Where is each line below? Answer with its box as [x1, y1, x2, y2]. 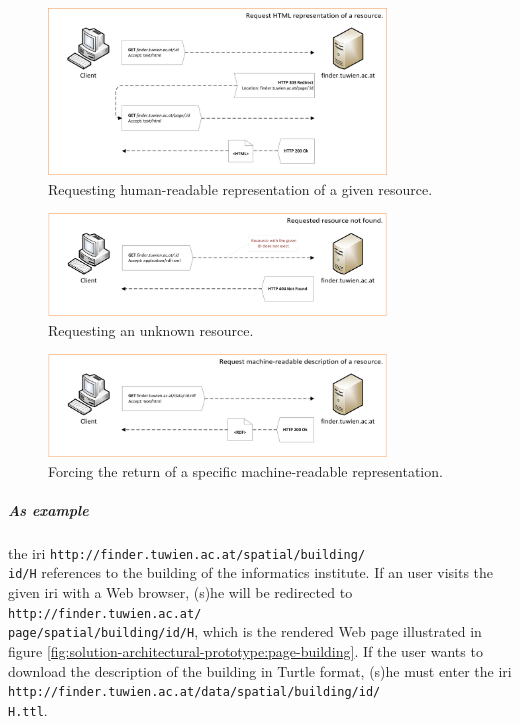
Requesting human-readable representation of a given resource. [48, 178, 433, 199]
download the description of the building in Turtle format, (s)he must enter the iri [8, 660, 512, 681]
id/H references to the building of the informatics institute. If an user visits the [8, 562, 494, 583]
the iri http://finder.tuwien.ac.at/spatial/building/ [8, 542, 366, 563]
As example [8, 499, 89, 520]
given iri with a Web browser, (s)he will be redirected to [8, 582, 353, 603]
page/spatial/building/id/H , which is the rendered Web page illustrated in [8, 621, 482, 642]
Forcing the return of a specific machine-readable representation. [48, 460, 443, 481]
